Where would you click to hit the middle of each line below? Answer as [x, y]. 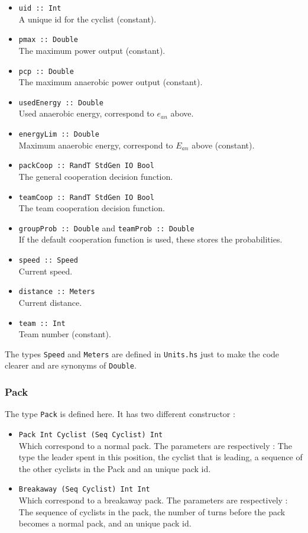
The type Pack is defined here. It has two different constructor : [120, 414]
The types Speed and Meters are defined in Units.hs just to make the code [142, 353]
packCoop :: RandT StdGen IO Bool [86, 166]
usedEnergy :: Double [61, 103]
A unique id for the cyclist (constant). [87, 19]
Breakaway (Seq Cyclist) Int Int [84, 490]
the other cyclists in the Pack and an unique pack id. [115, 468]
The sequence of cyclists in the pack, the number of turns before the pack [152, 511]
